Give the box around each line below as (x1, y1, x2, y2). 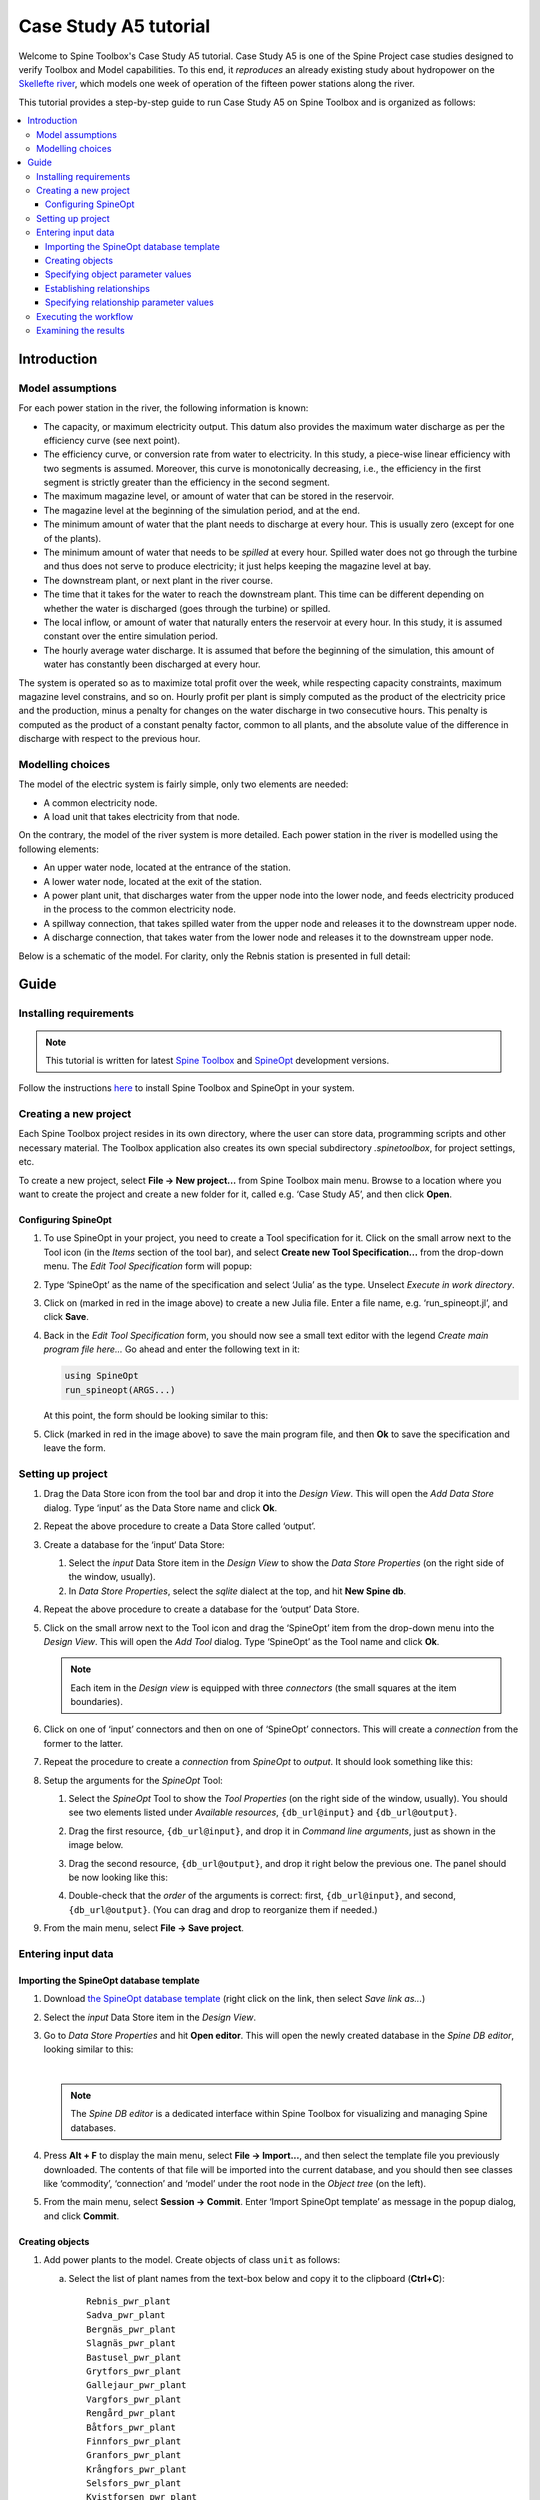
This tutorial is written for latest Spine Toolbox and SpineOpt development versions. (45, 1054, 390, 1066)
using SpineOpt (64, 1370, 139, 1382)
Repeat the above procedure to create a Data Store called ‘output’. (43, 1520, 316, 1532)
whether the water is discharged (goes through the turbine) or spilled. (43, 602, 331, 614)
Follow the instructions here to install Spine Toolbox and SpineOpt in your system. (18, 1082, 355, 1094)
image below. (68, 1839, 124, 1851)
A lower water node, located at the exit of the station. (43, 875, 262, 887)
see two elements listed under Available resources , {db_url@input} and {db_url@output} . (68, 1806, 457, 1819)
